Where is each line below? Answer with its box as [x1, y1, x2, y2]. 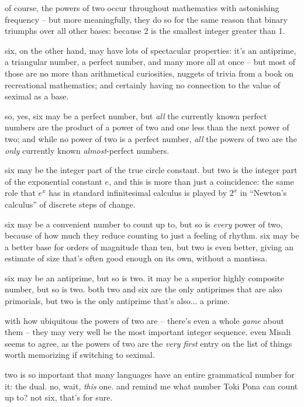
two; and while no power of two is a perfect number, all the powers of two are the [5, 132, 297, 144]
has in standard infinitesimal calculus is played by [49, 187, 227, 199]
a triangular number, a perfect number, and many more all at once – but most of [5, 56, 295, 68]
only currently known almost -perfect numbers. [5, 144, 170, 156]
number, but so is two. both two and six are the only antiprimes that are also [5, 283, 282, 295]
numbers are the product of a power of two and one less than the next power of [5, 121, 289, 133]
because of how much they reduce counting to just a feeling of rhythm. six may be [5, 229, 299, 242]
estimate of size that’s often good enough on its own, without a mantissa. [5, 252, 268, 264]
